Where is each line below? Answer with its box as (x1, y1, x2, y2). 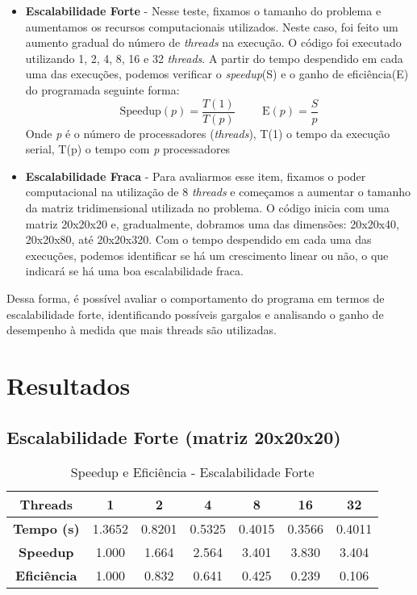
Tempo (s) (13, 519, 80, 538)
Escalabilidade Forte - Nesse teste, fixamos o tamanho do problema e (25, 2, 382, 19)
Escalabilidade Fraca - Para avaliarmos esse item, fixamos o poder (25, 167, 366, 184)
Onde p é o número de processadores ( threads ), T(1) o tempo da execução (25, 124, 390, 141)
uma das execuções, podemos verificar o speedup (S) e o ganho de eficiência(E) (25, 65, 409, 82)
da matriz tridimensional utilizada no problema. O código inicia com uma (25, 199, 390, 216)
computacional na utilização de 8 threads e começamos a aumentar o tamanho (25, 183, 411, 200)
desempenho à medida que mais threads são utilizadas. (6, 321, 277, 338)
